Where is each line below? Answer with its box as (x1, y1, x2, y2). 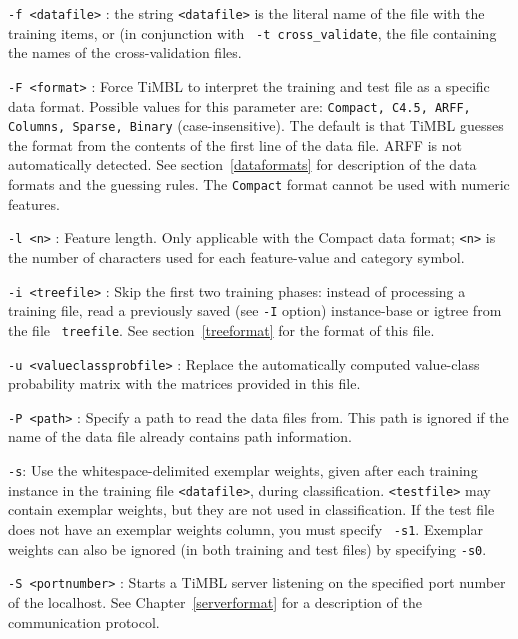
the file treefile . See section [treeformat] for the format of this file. (8, 319, 435, 340)
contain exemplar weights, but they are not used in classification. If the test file (8, 499, 495, 520)
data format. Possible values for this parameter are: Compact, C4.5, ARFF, (8, 95, 471, 116)
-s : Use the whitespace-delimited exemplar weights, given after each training (8, 460, 478, 481)
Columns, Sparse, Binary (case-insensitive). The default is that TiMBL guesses (8, 115, 504, 136)
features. (8, 193, 60, 214)
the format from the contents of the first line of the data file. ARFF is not (8, 134, 462, 155)
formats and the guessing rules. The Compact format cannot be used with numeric (8, 174, 510, 195)
